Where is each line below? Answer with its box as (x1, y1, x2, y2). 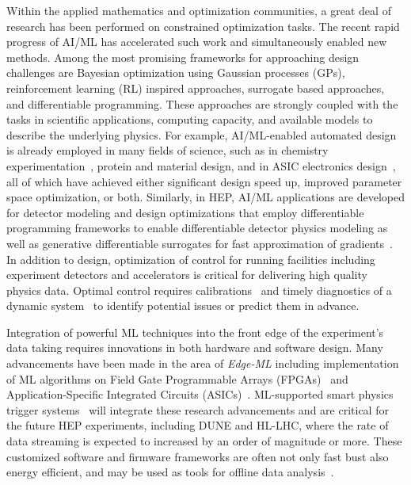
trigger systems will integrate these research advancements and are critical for (6, 401, 389, 418)
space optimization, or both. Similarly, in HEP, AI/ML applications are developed (6, 189, 405, 205)
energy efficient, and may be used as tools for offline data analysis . (6, 464, 334, 480)
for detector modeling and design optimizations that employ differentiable (6, 204, 364, 220)
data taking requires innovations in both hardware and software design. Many (6, 339, 383, 356)
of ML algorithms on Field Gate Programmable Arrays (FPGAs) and (6, 370, 348, 387)
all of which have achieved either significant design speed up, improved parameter (6, 173, 402, 189)
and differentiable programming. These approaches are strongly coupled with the (6, 95, 398, 112)
